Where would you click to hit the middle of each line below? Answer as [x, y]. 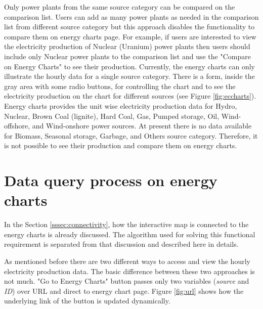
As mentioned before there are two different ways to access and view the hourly [127, 261]
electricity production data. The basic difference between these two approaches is [129, 271]
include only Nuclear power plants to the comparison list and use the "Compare [127, 56]
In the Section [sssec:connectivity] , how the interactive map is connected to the [126, 224]
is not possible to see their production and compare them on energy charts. [121, 145]
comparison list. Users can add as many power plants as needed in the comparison [131, 16]
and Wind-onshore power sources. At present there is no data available [142, 126]
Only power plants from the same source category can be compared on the [120, 7]
